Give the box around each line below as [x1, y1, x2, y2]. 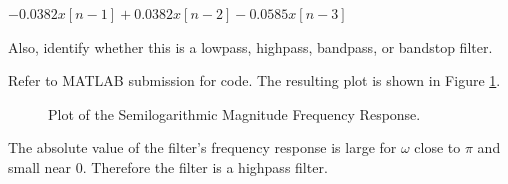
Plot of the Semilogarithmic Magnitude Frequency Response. [48, 103, 421, 124]
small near [8, 156, 72, 177]
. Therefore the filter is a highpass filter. [82, 156, 328, 177]
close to [414, 137, 461, 158]
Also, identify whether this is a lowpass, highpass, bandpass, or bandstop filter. [8, 36, 493, 57]
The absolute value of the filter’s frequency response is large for [8, 137, 397, 158]
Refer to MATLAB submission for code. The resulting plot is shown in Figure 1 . [8, 70, 501, 91]
